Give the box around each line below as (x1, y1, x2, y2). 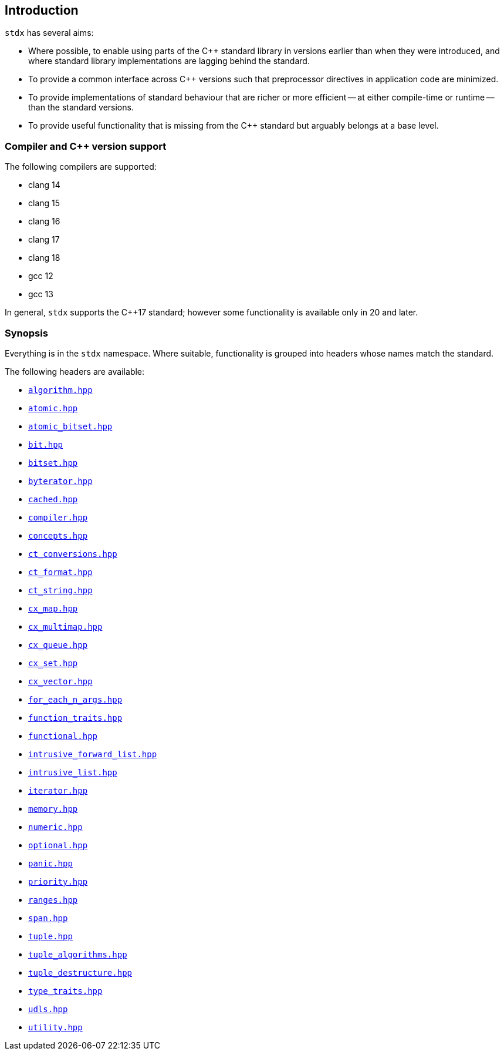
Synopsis (5, 327, 48, 339)
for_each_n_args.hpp (28, 694, 123, 704)
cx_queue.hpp (28, 640, 88, 650)
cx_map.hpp (28, 603, 78, 613)
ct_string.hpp (28, 585, 93, 595)
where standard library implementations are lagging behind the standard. (28, 56, 310, 66)
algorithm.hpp (28, 385, 93, 395)
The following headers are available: (5, 366, 145, 377)
